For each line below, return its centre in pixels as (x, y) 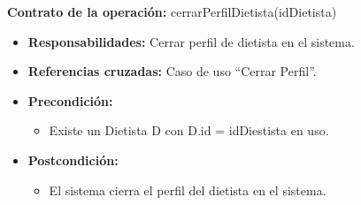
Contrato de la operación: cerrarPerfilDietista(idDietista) (172, 11)
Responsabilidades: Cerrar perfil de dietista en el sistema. (191, 41)
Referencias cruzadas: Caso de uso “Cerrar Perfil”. (172, 71)
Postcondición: (73, 159)
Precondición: (70, 100)
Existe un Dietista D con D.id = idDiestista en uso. (189, 130)
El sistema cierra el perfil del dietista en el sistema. (188, 190)
